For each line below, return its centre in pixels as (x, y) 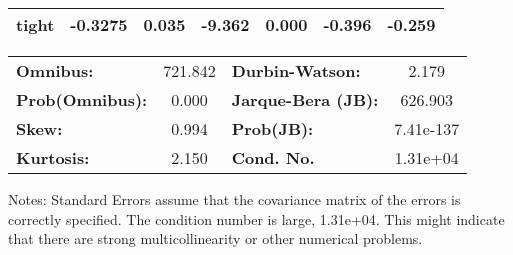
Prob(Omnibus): (82, 99)
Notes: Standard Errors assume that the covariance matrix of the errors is (234, 199)
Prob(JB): (272, 128)
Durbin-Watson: (296, 70)
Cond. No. (273, 157)
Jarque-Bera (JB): (305, 99)
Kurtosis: (53, 157)
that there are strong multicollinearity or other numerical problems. (215, 238)
